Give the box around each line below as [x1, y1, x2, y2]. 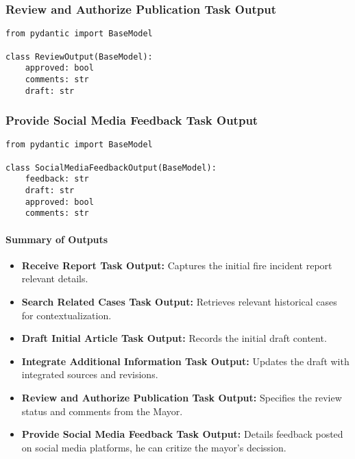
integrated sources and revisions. [21, 367, 158, 382]
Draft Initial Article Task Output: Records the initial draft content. [21, 331, 327, 345]
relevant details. [21, 271, 88, 286]
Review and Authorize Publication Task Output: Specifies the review [21, 390, 342, 404]
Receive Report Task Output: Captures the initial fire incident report [21, 258, 332, 272]
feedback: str [25, 174, 89, 184]
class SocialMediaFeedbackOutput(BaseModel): [5, 162, 217, 173]
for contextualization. [21, 308, 112, 322]
